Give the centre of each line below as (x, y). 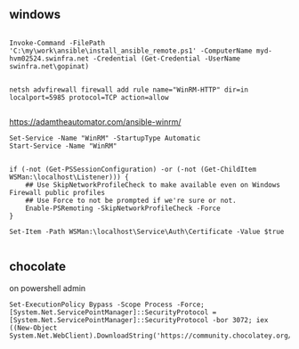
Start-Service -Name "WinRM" (63, 146)
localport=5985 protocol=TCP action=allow (89, 97)
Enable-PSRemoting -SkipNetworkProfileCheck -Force (123, 208)
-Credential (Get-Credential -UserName (167, 58)
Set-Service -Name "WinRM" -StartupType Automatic (105, 138)
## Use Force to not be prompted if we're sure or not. (131, 200)
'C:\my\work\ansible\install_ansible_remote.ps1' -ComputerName (131, 51)
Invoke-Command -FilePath (57, 43)
